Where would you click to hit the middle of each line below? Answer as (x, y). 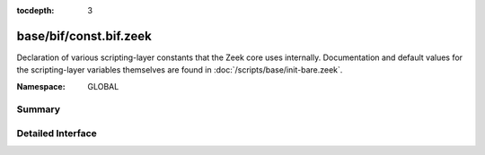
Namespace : (41, 86)
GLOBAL (103, 86)
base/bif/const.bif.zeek (84, 36)
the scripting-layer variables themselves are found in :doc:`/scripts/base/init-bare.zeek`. (180, 70)
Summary (39, 109)
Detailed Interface (57, 133)
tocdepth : (35, 10)
